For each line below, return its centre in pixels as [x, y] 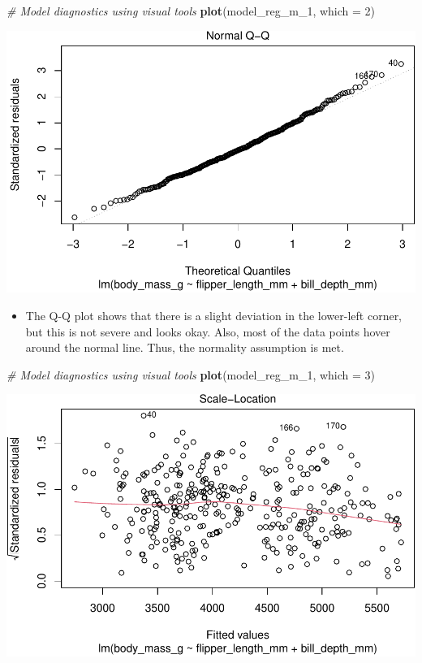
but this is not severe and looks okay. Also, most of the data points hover [208, 331]
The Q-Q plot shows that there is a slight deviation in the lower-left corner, [214, 315]
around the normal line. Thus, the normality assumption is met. [185, 347]
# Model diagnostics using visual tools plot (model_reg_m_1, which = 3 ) [191, 374]
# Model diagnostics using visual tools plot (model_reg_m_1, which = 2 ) [191, 11]
